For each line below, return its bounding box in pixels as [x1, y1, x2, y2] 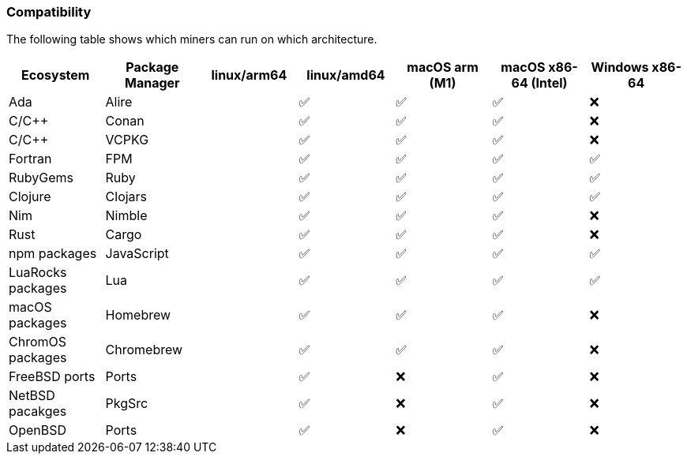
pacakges [9, 403, 67, 420]
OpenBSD [9, 422, 67, 439]
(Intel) [531, 75, 568, 92]
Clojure [9, 189, 51, 205]
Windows [591, 59, 649, 76]
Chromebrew [105, 342, 183, 358]
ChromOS [9, 334, 67, 350]
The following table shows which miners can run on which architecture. [6, 32, 377, 47]
